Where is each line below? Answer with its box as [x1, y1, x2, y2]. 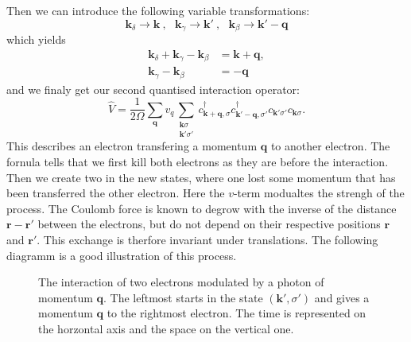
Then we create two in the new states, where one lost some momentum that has [6, 169, 396, 185]
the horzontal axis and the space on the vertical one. [38, 320, 294, 336]
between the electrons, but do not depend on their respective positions [37, 216, 381, 232]
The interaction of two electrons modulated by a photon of [38, 274, 324, 290]
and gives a [314, 289, 370, 305]
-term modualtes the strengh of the [233, 185, 405, 201]
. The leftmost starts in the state [103, 289, 263, 305]
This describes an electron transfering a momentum [6, 138, 258, 154]
